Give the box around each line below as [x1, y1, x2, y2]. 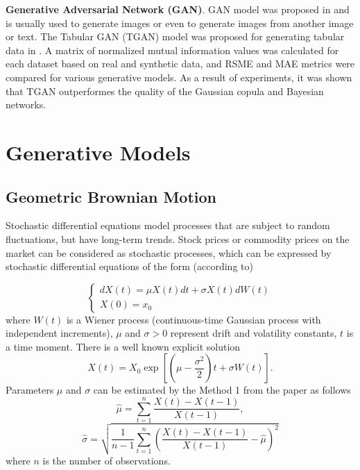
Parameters [6, 383, 54, 397]
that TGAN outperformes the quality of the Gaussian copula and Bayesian [6, 83, 324, 98]
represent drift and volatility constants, [170, 326, 337, 340]
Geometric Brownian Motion [6, 185, 217, 207]
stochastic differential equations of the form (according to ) [6, 259, 253, 274]
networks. [6, 97, 46, 112]
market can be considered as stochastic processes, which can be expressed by [6, 245, 332, 260]
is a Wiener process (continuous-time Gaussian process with [66, 312, 321, 326]
